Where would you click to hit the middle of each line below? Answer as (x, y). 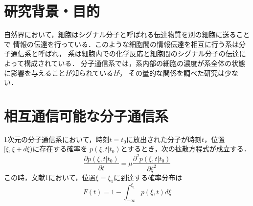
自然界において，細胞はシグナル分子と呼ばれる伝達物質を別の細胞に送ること (127, 34)
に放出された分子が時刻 (164, 139)
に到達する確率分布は (148, 177)
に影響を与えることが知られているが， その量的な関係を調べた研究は (114, 72)
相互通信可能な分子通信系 (86, 115)
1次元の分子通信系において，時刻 (57, 139)
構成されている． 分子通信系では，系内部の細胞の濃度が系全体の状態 (135, 63)
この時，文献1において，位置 (50, 177)
